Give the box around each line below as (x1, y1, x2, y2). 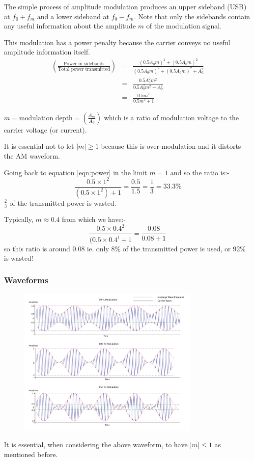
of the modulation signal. (146, 21, 222, 31)
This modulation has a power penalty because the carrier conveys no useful (4, 37, 230, 47)
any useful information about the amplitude (4, 21, 136, 31)
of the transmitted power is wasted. (9, 197, 116, 208)
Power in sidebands (63, 61, 105, 67)
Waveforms (4, 273, 49, 286)
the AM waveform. (4, 150, 60, 161)
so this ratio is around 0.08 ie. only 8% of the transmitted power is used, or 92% (4, 243, 246, 253)
